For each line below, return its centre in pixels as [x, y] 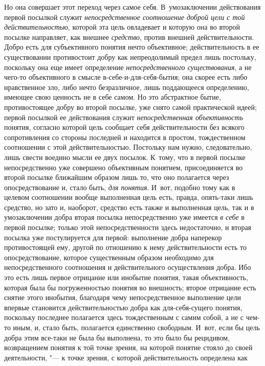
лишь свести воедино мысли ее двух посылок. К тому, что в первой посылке [125, 157]
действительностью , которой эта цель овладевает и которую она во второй [122, 27]
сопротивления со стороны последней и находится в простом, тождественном [125, 137]
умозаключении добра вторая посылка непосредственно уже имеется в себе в [124, 217]
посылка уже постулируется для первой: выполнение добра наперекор [113, 237]
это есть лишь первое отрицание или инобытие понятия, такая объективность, [126, 277]
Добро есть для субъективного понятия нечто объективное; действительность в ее [132, 47]
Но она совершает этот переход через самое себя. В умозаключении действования [132, 7]
